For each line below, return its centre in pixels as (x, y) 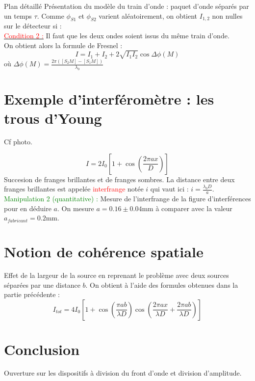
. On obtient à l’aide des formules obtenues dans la (162, 285)
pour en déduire (28, 208)
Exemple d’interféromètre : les (109, 99)
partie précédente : (32, 294)
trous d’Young (53, 118)
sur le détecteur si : (33, 26)
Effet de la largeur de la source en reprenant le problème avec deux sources (116, 275)
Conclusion (42, 349)
